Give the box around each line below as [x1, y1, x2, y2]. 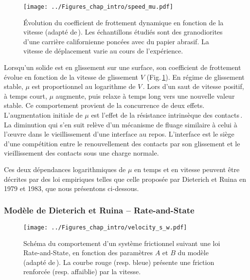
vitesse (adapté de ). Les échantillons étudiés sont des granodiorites [23, 27, 223, 37]
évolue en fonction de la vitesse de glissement [4, 71, 138, 82]
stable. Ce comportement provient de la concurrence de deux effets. [4, 100, 205, 110]
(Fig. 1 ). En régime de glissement [146, 71, 245, 82]
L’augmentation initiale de [4, 110, 83, 120]
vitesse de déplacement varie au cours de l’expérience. [23, 46, 183, 56]
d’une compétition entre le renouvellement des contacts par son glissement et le [4, 138, 240, 148]
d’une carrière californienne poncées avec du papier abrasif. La [23, 36, 209, 46]
